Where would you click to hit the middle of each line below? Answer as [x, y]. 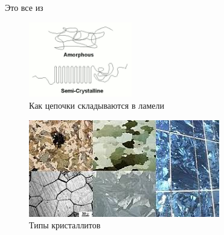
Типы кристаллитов [65, 225]
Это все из [24, 7]
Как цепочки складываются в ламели [97, 105]
